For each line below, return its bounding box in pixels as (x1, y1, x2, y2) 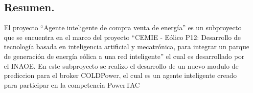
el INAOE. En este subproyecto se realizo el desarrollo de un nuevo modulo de (4, 60, 239, 71)
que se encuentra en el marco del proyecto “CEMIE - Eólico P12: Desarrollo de (4, 32, 241, 42)
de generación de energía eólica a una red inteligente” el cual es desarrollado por (4, 51, 245, 61)
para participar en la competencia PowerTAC (4, 79, 140, 90)
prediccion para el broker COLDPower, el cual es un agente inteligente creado (4, 70, 237, 80)
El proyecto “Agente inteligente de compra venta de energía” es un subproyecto (4, 22, 242, 33)
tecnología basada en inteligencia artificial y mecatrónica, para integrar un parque (4, 41, 250, 52)
